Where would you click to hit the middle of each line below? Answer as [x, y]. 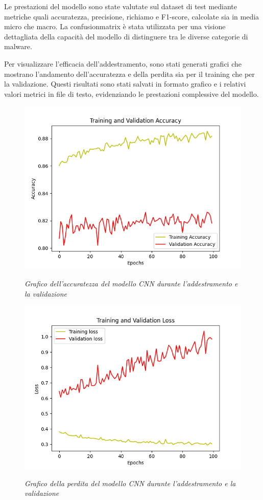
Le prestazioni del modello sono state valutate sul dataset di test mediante [121, 6]
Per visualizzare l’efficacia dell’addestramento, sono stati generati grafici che [123, 63]
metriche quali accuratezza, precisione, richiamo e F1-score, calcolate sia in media [132, 16]
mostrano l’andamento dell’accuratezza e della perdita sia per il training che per [129, 74]
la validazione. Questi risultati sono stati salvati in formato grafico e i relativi [125, 84]
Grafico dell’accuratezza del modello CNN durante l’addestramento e [131, 283]
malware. [18, 46]
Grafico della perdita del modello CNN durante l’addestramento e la [130, 483]
